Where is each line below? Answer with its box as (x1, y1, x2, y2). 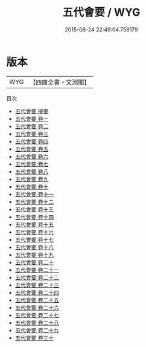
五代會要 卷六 (14, 152, 49, 160)
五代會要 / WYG (62, 5, 141, 19)
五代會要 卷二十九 (14, 326, 59, 334)
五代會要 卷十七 (14, 236, 54, 243)
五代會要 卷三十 (14, 334, 54, 342)
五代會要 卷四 (14, 137, 49, 145)
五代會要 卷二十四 (14, 288, 59, 296)
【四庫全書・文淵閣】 (30, 78, 90, 86)
